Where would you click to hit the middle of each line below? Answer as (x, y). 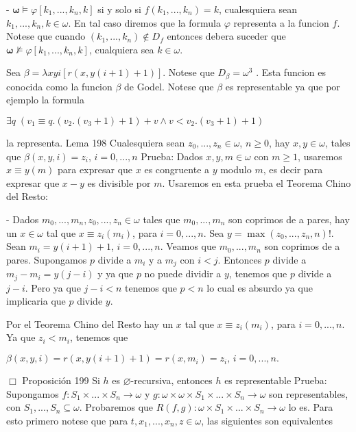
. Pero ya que (53, 287)
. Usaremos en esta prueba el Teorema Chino (257, 182)
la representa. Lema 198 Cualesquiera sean (96, 143)
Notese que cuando (46, 36)
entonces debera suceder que (226, 36)
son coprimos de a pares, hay (289, 219)
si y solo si (119, 9)
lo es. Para (311, 407)
